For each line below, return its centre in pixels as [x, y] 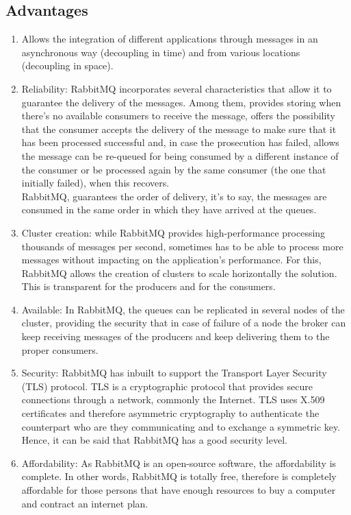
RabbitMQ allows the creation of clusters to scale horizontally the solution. [179, 273]
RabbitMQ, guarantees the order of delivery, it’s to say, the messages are [174, 196]
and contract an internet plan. [85, 503]
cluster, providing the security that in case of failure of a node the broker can [184, 323]
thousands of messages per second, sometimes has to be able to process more [182, 246]
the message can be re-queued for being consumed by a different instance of [180, 155]
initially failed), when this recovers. [95, 183]
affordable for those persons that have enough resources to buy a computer [179, 490]
